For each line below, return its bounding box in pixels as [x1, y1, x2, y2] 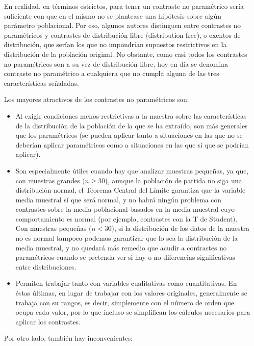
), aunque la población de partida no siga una [105, 175, 242, 185]
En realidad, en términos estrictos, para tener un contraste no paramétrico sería [4, 1, 244, 11]
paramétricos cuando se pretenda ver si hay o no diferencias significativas [15, 252, 235, 262]
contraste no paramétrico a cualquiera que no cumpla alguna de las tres [4, 68, 219, 78]
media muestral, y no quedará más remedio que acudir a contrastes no [15, 242, 227, 252]
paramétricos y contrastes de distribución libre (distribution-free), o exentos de [4, 29, 241, 40]
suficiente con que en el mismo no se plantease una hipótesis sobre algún [4, 10, 222, 21]
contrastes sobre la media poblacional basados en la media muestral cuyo [15, 204, 235, 214]
